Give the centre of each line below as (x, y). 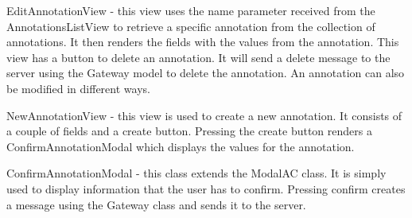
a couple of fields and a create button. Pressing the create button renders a (189, 131)
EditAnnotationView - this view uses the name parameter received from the (191, 10)
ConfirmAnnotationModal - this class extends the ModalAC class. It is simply (196, 173)
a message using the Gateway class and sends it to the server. (156, 204)
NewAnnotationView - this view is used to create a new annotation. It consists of (204, 115)
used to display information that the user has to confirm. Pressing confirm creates (206, 188)
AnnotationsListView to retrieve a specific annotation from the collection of (191, 26)
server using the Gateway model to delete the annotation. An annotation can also (206, 73)
